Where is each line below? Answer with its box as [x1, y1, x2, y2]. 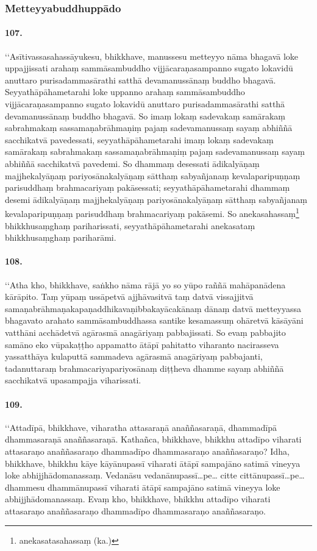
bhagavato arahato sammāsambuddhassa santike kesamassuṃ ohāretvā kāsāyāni [5, 314, 304, 327]
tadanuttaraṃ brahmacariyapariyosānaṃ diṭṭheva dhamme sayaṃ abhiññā [5, 361, 284, 374]
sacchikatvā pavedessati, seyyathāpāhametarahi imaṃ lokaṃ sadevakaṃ [5, 133, 274, 146]
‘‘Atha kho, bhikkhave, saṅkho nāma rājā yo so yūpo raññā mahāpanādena [5, 278, 286, 291]
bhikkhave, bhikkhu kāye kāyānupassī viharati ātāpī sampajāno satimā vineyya [5, 457, 301, 469]
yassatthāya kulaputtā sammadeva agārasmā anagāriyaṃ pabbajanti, [5, 350, 263, 363]
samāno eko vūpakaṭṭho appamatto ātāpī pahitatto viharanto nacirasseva [5, 338, 279, 350]
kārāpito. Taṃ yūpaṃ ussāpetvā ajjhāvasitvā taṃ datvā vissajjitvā [5, 290, 254, 303]
